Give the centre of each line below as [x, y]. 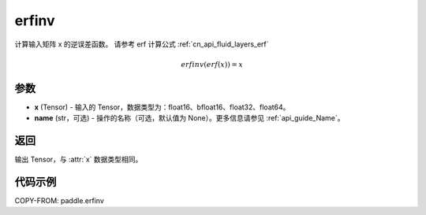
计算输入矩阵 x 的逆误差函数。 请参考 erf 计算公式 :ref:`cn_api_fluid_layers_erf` [142, 44]
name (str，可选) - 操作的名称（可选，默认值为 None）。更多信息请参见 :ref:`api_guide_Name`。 [189, 118]
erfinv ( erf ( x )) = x [212, 64]
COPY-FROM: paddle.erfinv [59, 201]
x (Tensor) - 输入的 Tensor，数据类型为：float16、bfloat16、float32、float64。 [162, 107]
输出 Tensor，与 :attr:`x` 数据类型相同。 [78, 159]
